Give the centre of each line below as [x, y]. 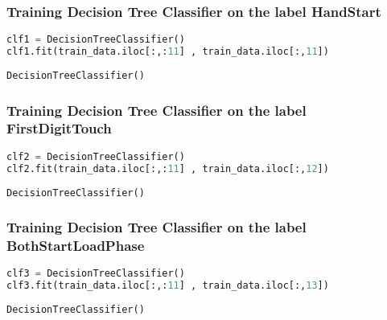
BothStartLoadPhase [76, 246]
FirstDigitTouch [59, 128]
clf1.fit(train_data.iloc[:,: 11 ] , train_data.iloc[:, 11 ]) [168, 52]
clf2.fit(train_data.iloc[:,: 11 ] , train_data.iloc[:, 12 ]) [168, 168]
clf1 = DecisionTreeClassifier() [96, 40]
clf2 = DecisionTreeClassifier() [96, 156]
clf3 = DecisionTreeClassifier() [96, 274]
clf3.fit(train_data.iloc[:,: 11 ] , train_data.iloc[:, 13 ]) [168, 286]
